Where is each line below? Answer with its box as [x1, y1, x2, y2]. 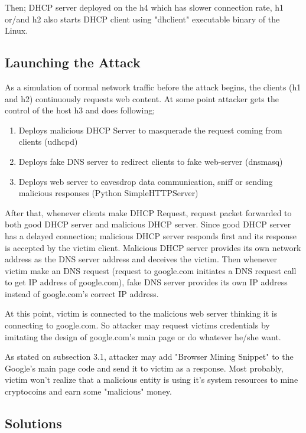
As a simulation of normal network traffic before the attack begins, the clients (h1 [5, 80, 301, 93]
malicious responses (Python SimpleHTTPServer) [18, 187, 198, 199]
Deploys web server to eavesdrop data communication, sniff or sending [18, 175, 273, 187]
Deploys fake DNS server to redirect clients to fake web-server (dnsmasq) [18, 155, 283, 167]
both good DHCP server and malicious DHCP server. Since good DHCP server [5, 218, 291, 230]
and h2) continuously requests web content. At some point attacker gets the [5, 92, 279, 105]
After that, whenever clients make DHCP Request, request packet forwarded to [5, 206, 292, 219]
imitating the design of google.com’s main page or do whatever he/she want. [5, 330, 281, 343]
